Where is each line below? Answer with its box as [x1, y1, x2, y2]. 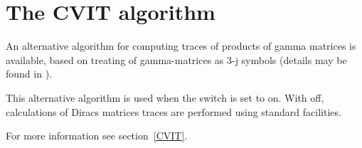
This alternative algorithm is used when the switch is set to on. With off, [6, 90, 324, 105]
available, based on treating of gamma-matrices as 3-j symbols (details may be [6, 52, 347, 67]
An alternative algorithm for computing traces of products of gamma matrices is [6, 38, 356, 53]
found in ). [6, 66, 52, 81]
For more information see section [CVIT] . [6, 128, 188, 143]
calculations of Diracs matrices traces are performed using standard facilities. [6, 104, 341, 119]
